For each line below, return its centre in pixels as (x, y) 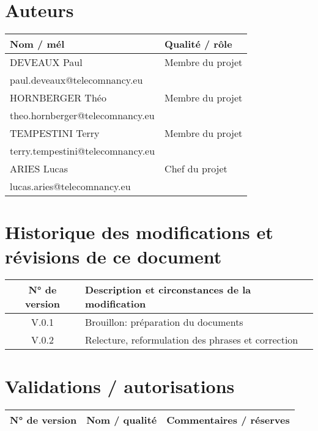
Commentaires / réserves (228, 419)
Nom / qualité (122, 419)
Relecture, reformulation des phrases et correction (191, 340)
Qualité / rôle (198, 44)
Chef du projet (196, 169)
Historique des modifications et (139, 232)
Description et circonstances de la (168, 290)
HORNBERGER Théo (58, 98)
